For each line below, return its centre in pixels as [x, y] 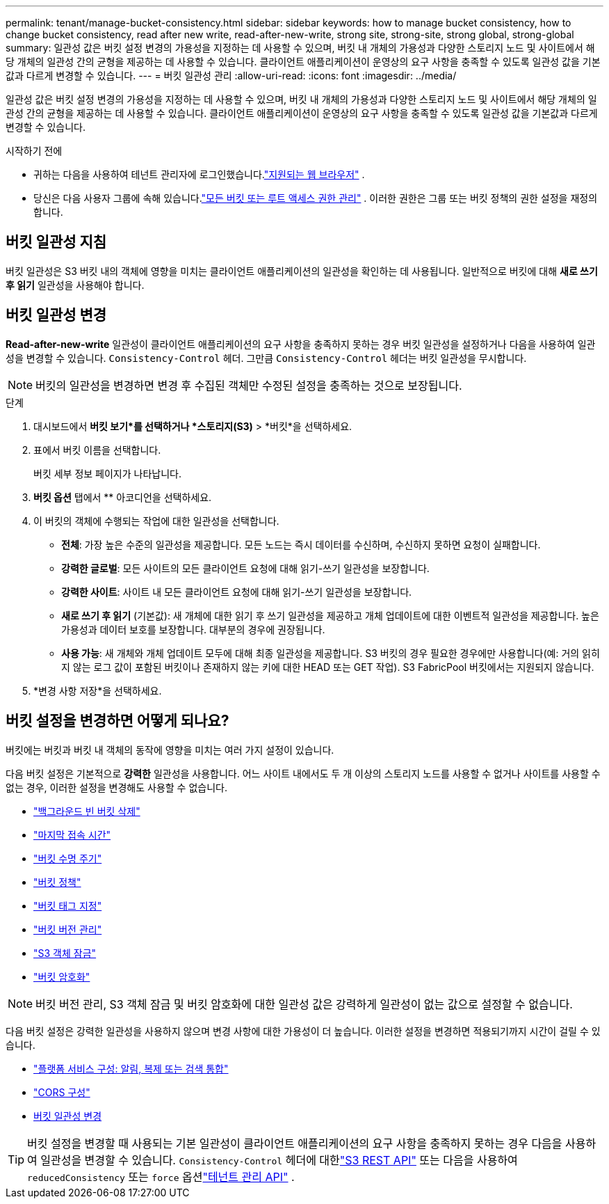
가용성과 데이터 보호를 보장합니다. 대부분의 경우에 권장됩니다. [193, 629]
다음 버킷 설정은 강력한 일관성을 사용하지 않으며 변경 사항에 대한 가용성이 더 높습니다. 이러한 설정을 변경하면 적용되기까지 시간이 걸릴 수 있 [303, 1031]
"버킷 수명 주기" [68, 858]
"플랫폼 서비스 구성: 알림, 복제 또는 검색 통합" [131, 1068]
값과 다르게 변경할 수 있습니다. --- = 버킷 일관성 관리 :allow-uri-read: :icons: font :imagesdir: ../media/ [231, 76]
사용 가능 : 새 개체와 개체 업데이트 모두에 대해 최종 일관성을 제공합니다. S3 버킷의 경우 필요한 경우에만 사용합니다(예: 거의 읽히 [331, 653]
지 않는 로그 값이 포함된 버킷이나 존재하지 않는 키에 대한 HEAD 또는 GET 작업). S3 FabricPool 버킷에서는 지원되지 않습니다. [328, 667]
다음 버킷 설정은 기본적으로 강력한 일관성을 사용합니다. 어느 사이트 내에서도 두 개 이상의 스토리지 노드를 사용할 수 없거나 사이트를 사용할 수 [303, 773]
